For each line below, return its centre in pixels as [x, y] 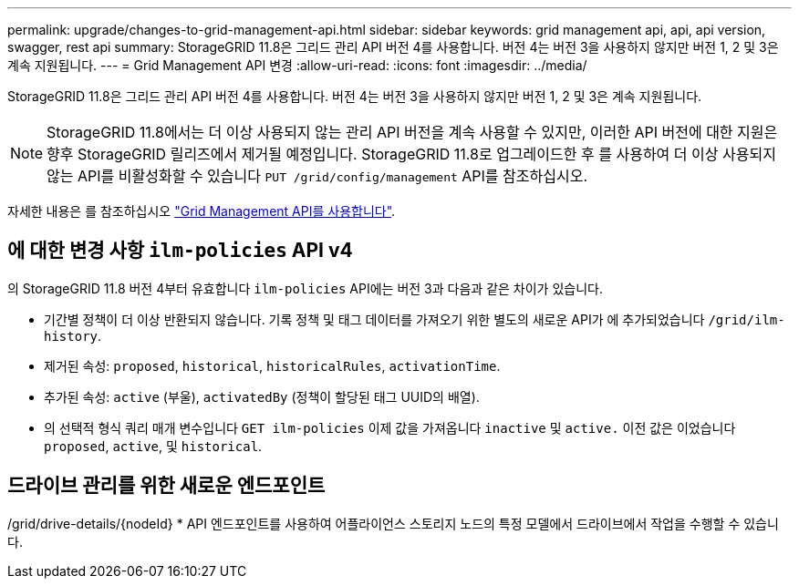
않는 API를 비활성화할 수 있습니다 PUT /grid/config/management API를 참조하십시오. [317, 176]
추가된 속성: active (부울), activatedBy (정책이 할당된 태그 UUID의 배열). [262, 396]
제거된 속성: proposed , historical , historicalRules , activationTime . [272, 365]
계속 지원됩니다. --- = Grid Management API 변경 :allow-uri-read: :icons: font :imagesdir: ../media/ [297, 65]
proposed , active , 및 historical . [153, 446]
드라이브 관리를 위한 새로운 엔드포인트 [166, 486]
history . [73, 335]
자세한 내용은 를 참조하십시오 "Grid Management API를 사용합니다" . [202, 211]
